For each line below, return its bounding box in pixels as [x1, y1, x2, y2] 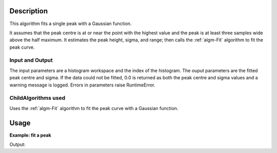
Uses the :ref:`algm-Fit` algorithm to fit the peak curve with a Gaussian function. [9, 105, 179, 111]
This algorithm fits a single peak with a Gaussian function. [9, 20, 132, 27]
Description [9, 7, 48, 15]
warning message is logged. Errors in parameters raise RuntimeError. [9, 82, 155, 88]
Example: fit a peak [9, 132, 51, 138]
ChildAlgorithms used [9, 95, 66, 102]
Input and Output [9, 57, 53, 64]
